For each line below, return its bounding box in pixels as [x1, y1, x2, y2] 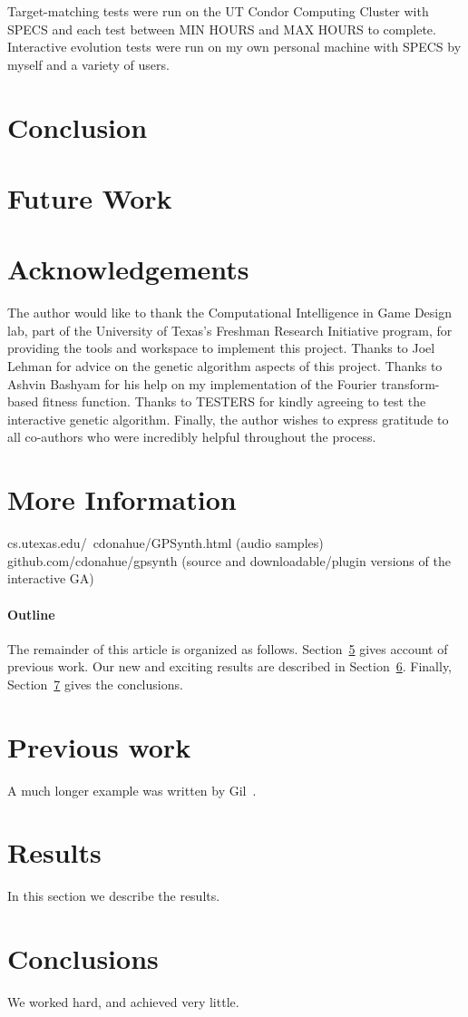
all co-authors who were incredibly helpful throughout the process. [7, 427, 376, 446]
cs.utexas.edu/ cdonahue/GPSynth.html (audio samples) [7, 533, 324, 553]
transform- [381, 374, 440, 393]
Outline [7, 604, 55, 623]
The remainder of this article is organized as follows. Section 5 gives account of [7, 639, 448, 658]
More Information [7, 481, 237, 518]
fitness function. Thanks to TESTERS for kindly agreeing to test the [42, 392, 426, 411]
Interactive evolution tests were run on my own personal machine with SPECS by [7, 37, 462, 56]
